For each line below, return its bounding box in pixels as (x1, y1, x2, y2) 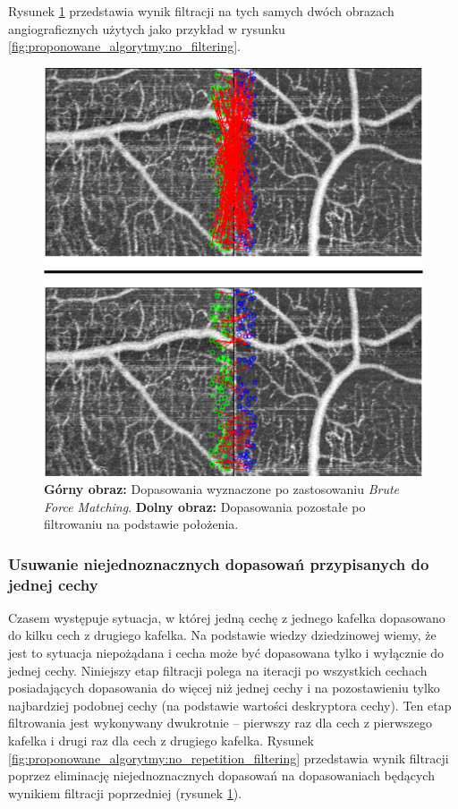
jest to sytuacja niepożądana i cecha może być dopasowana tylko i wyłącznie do (8, 643, 445, 662)
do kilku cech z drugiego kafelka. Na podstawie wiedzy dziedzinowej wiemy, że (8, 626, 437, 644)
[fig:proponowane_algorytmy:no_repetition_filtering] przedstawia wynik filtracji (8, 748, 449, 767)
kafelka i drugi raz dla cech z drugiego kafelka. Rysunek (8, 730, 314, 749)
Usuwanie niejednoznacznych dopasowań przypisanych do (8, 552, 429, 575)
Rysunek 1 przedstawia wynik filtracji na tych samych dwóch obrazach (8, 2, 394, 20)
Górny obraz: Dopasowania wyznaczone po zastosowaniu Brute (44, 479, 400, 498)
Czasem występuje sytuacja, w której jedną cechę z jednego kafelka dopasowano (8, 608, 445, 626)
